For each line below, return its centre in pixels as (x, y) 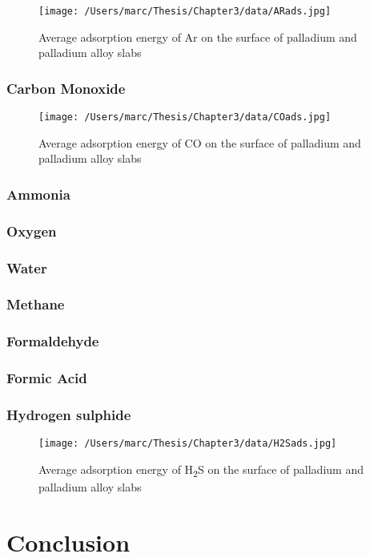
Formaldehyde (53, 341)
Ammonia (38, 194)
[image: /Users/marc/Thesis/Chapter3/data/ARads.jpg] (185, 11)
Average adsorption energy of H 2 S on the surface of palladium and (201, 470)
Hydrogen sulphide (69, 414)
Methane (36, 304)
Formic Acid (47, 378)
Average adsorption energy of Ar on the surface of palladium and (198, 36)
